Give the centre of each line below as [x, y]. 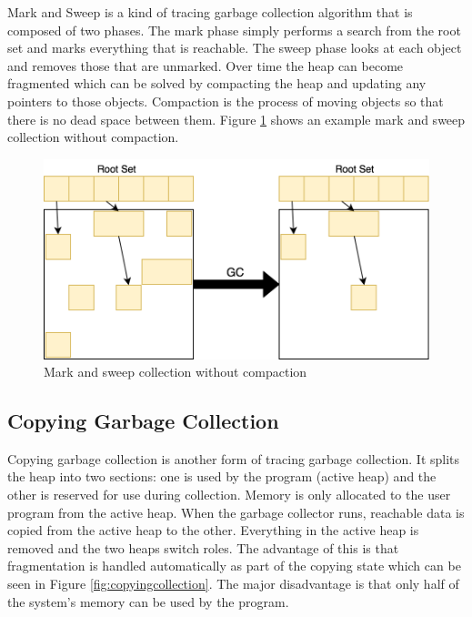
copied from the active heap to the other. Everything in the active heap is [213, 530]
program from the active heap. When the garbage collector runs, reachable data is [236, 512]
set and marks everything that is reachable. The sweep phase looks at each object [235, 48]
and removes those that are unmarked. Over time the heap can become [206, 65]
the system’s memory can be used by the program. [148, 601]
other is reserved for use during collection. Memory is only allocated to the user [229, 495]
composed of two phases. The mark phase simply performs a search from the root [234, 30]
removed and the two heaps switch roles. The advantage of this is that [203, 547]
